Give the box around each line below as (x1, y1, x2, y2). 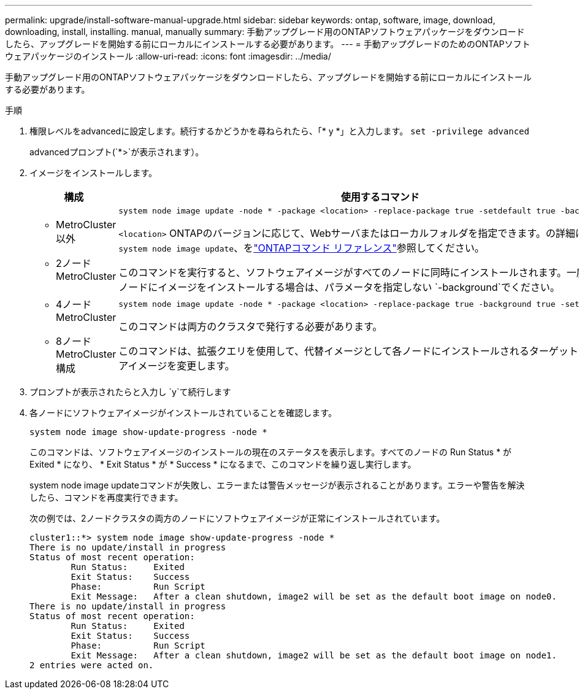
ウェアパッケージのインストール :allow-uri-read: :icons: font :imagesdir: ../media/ (5, 51, 331, 61)
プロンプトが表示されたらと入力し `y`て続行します (29, 387, 231, 397)
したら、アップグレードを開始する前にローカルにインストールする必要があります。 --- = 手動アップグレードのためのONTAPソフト (5, 39, 531, 49)
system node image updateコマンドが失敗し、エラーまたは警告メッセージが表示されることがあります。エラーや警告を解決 (29, 480, 525, 490)
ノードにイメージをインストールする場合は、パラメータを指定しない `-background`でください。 (118, 281, 560, 293)
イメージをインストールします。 (29, 168, 158, 178)
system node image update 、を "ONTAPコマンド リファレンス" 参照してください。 (118, 242, 485, 254)
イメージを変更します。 (128, 359, 235, 372)
